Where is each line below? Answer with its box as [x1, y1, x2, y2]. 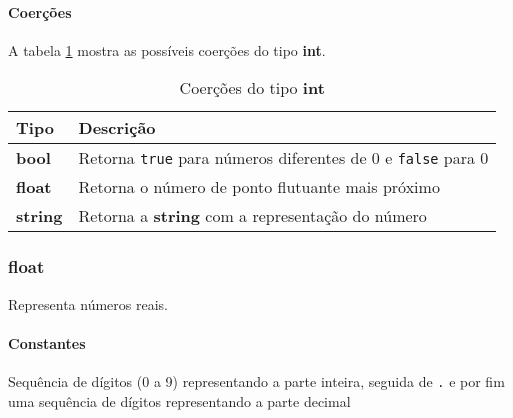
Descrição [78, 116, 156, 140]
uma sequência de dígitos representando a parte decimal [8, 390, 351, 411]
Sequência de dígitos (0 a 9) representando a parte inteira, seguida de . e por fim [8, 371, 505, 391]
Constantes [8, 332, 86, 353]
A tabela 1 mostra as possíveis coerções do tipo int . [8, 39, 326, 60]
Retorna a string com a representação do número [78, 204, 427, 228]
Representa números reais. [8, 293, 168, 314]
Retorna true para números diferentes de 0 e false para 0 [78, 146, 489, 170]
